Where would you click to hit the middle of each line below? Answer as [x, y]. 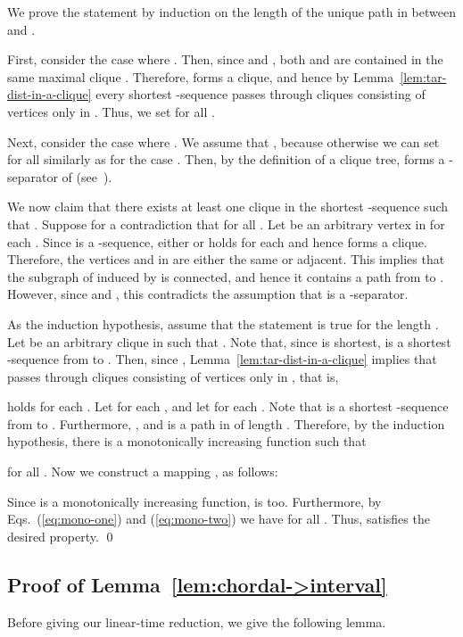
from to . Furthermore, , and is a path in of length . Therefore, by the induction [226, 423]
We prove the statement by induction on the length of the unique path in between [231, 12]
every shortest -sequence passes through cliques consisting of [260, 94]
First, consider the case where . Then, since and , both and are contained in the [225, 59]
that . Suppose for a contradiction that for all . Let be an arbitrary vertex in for [226, 223]
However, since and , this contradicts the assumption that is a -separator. [208, 294]
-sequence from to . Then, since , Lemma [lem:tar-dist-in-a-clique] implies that [222, 359]
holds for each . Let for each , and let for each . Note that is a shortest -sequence [228, 406]
